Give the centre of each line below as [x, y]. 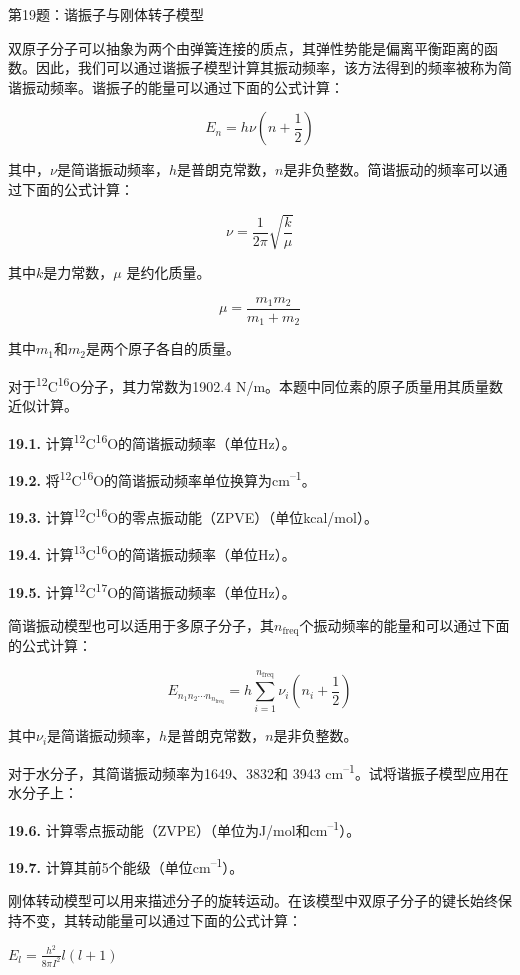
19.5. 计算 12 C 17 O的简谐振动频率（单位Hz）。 [152, 590]
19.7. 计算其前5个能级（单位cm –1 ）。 [126, 865]
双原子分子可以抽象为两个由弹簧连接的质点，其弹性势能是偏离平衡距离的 [246, 47]
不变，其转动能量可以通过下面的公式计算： [161, 920]
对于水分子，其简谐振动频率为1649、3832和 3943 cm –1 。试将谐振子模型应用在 [258, 771]
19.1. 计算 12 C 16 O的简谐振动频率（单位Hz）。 [152, 441]
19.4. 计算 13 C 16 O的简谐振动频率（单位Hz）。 [152, 553]
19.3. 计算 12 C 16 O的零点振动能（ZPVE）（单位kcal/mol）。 [193, 515]
